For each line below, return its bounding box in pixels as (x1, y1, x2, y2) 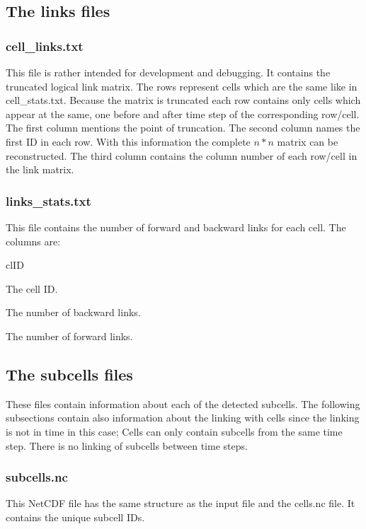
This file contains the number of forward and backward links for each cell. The (6, 219, 346, 234)
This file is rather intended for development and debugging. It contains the (6, 65, 331, 79)
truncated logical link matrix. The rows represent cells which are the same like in (6, 79, 358, 93)
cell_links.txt (6, 37, 84, 54)
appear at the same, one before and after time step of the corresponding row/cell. (6, 106, 360, 121)
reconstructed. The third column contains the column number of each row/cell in (6, 148, 358, 163)
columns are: (6, 233, 61, 248)
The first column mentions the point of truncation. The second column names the (6, 120, 360, 135)
